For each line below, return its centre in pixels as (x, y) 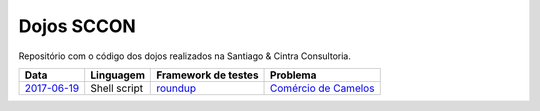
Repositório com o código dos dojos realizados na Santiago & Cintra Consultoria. (185, 56)
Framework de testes (207, 75)
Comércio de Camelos (322, 88)
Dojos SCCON (77, 26)
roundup (176, 88)
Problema (293, 75)
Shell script (117, 88)
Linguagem (117, 75)
